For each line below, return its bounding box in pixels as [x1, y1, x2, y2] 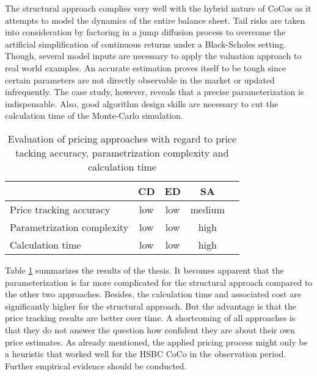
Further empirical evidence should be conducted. [5, 359, 187, 372]
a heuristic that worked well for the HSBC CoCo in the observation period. [5, 347, 286, 360]
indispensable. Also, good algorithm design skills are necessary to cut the [5, 97, 279, 110]
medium [190, 202, 225, 216]
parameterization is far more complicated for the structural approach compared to [5, 275, 313, 288]
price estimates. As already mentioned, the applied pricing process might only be [5, 335, 308, 348]
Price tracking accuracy [10, 202, 111, 216]
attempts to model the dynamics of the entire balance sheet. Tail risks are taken [5, 13, 305, 26]
